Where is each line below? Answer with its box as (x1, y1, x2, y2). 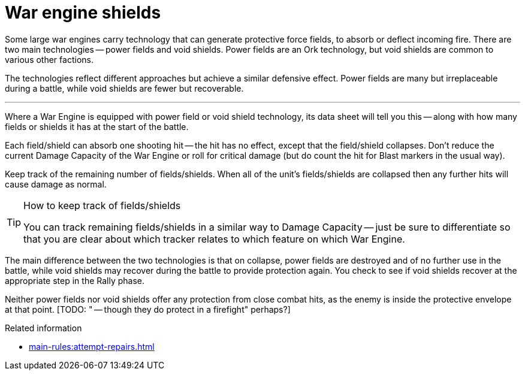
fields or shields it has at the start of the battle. (5, 121, 189, 132)
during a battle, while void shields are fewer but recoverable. (5, 83, 244, 93)
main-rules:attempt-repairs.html (29, 341, 155, 352)
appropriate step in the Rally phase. (5, 275, 145, 286)
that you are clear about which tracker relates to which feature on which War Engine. (23, 232, 405, 245)
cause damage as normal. (5, 179, 107, 189)
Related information (5, 322, 82, 333)
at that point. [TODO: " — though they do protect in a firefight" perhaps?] (5, 304, 291, 314)
